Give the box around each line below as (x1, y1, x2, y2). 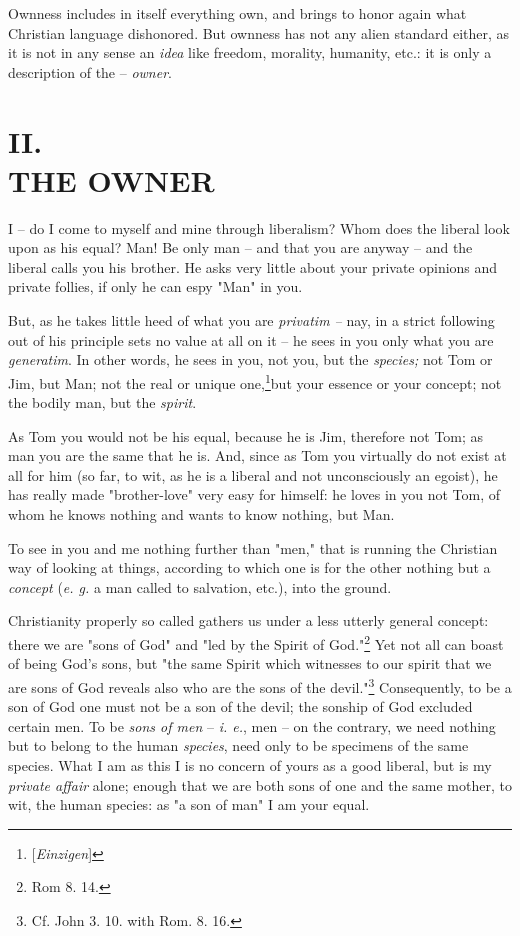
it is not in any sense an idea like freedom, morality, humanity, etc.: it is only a (8, 42, 492, 63)
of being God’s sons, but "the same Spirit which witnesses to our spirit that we (8, 653, 492, 674)
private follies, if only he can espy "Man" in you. (8, 276, 303, 297)
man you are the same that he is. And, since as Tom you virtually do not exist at (8, 445, 507, 466)
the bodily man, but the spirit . (8, 392, 197, 413)
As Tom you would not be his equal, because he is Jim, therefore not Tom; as (8, 425, 484, 446)
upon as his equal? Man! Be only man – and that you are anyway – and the (8, 237, 473, 258)
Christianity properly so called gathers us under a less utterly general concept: (8, 610, 489, 631)
